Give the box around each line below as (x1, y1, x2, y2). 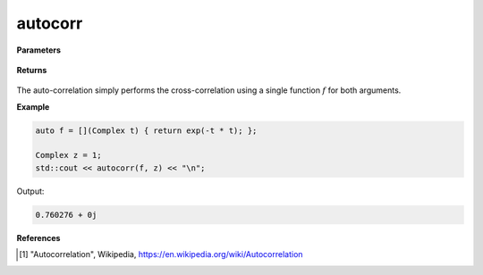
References (16, 232, 61, 243)
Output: (16, 186, 45, 196)
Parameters (16, 45, 62, 55)
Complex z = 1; (35, 150, 102, 161)
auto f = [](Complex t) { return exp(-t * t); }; (35, 125, 258, 136)
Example (16, 101, 50, 112)
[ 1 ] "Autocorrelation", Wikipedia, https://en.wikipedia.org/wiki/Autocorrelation (19, 249, 303, 260)
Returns (16, 64, 47, 75)
